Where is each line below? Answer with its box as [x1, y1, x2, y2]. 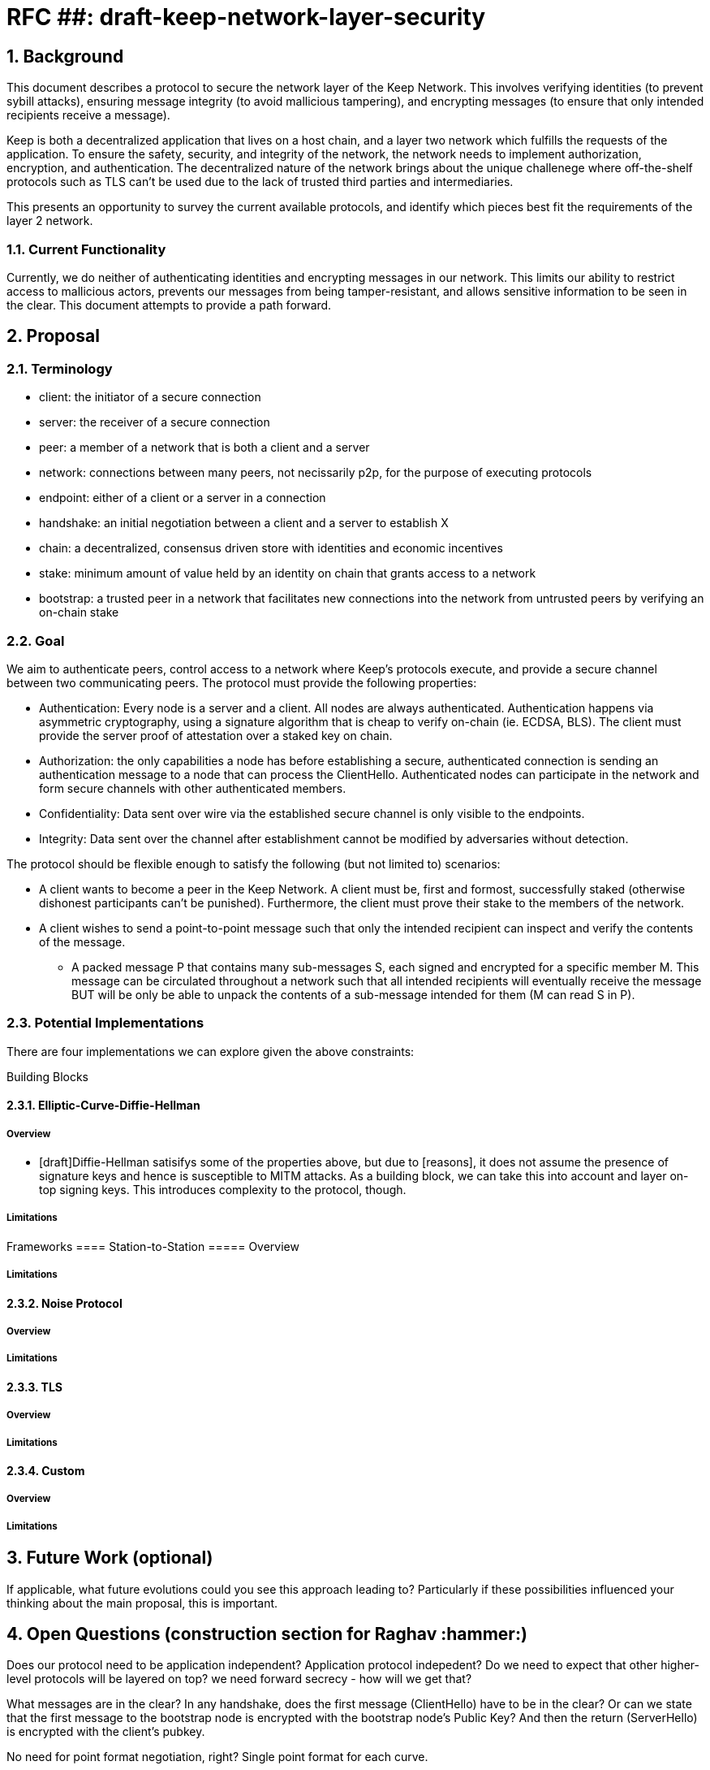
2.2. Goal [6, 632, 65, 649]
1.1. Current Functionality [6, 240, 166, 257]
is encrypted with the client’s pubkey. [6, 1725, 205, 1739]
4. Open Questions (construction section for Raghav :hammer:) [6, 1623, 527, 1644]
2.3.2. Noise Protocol [6, 1296, 123, 1310]
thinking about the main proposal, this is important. [6, 1595, 278, 1610]
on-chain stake [39, 605, 119, 620]
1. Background [6, 45, 124, 67]
